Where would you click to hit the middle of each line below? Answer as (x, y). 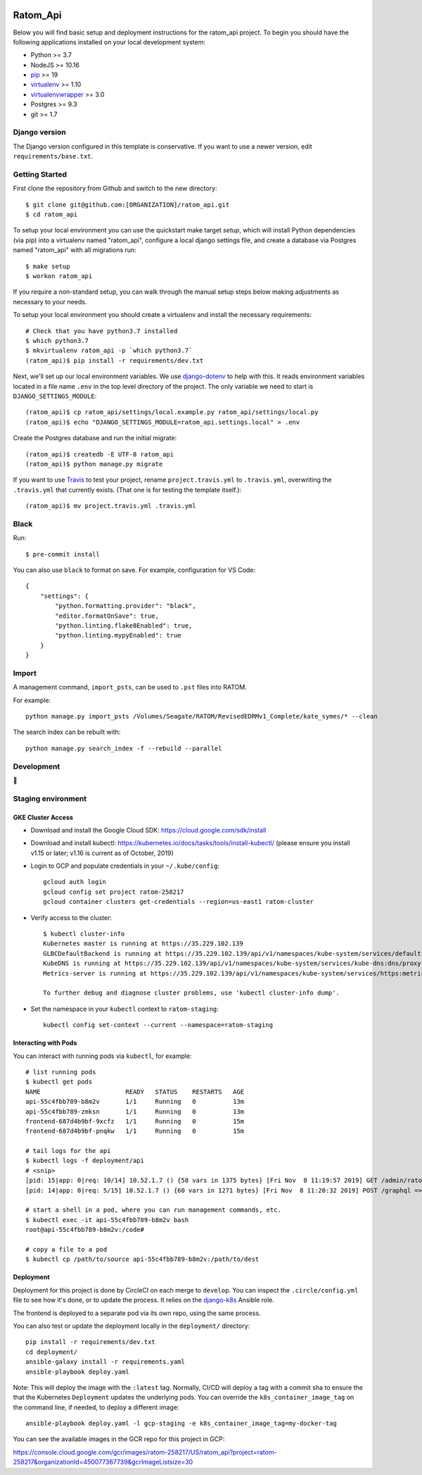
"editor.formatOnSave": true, (107, 616)
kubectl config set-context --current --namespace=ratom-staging (158, 1025)
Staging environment (50, 798)
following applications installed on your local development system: (109, 42)
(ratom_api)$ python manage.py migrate (94, 464)
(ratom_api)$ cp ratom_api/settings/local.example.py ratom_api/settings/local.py (172, 412)
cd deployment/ (52, 1352)
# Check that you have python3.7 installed (102, 331)
